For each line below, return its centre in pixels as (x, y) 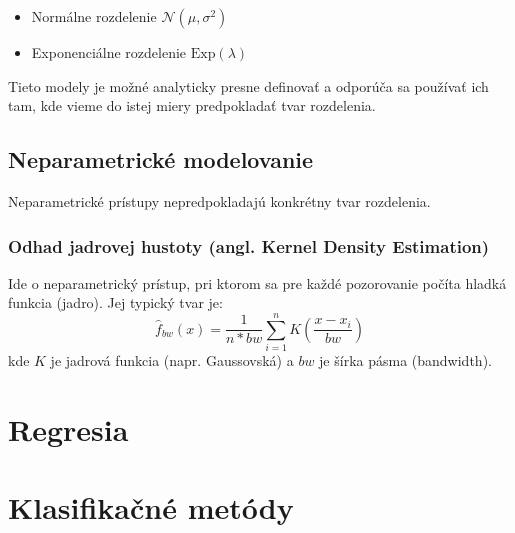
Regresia (68, 428)
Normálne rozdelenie (94, 16)
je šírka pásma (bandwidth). (405, 360)
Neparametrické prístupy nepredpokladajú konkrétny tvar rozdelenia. (219, 200)
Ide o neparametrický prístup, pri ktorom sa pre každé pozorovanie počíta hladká (257, 282)
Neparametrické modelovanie (161, 159)
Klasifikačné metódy (151, 507)
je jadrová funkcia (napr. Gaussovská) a (172, 360)
